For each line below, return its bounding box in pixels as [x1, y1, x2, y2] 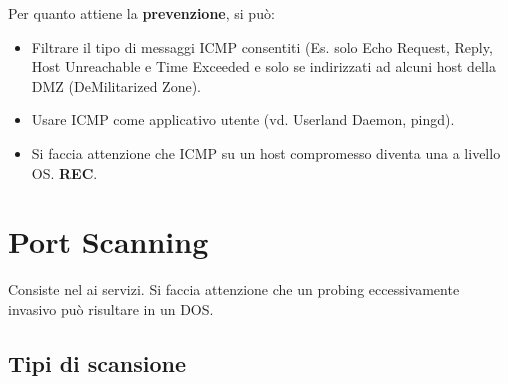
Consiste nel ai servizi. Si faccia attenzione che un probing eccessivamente [8, 279, 460, 300]
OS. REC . [31, 162, 98, 183]
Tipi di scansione [8, 347, 187, 378]
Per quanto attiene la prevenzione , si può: [8, 3, 275, 23]
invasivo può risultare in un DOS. [8, 298, 214, 319]
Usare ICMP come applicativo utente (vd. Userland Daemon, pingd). [31, 109, 455, 130]
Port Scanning [8, 221, 209, 262]
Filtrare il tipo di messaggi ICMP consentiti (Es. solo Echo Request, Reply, [31, 36, 493, 57]
